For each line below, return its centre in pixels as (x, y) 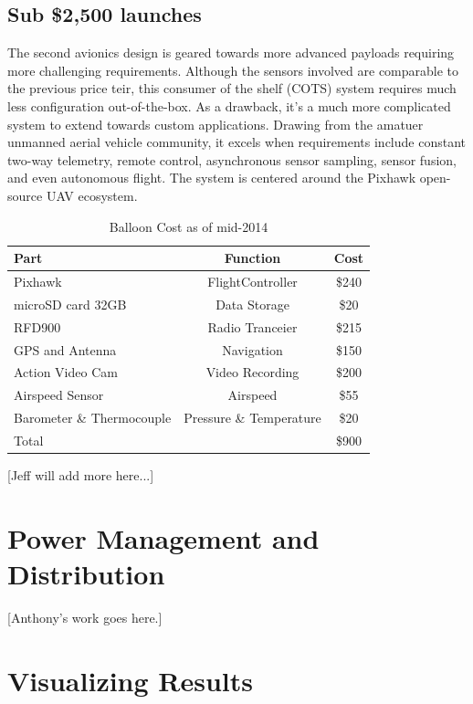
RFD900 (37, 326)
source (25, 195)
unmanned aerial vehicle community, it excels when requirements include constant (236, 142)
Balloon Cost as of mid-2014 (189, 226)
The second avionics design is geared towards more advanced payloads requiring (231, 53)
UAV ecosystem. (92, 195)
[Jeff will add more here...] (81, 474)
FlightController (252, 281)
